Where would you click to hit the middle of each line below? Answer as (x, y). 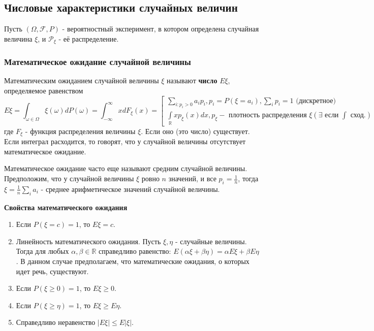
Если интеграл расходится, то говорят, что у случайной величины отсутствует (125, 141)
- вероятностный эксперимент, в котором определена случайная (161, 29)
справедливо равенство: (135, 251)
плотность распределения (268, 115)
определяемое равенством (44, 91)
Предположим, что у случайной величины (69, 178)
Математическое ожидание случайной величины (98, 62)
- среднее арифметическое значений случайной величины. (130, 189)
